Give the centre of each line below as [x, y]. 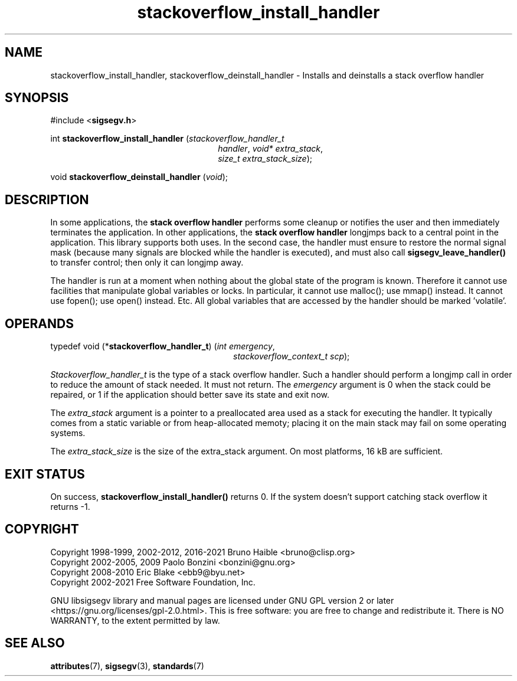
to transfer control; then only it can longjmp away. [147, 263]
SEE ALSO [35, 643]
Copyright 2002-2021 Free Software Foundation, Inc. [153, 582]
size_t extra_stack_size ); [265, 159]
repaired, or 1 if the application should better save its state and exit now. [190, 395]
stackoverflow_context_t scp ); [292, 356]
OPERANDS [39, 323]
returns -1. [70, 506]
